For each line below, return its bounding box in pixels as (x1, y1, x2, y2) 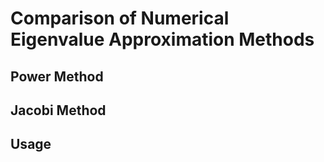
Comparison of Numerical (10, 7, 230, 30)
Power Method (10, 68, 104, 85)
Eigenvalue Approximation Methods (10, 28, 315, 51)
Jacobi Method (10, 102, 107, 119)
